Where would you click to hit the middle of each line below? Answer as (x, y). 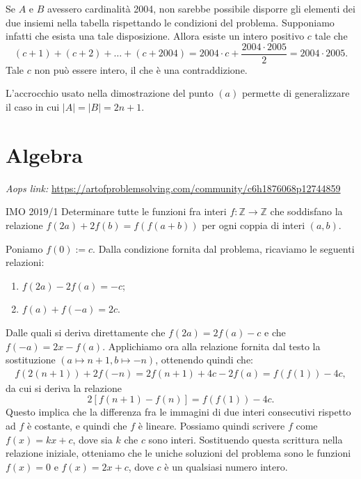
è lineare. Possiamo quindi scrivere (211, 425)
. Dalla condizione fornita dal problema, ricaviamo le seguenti (224, 248)
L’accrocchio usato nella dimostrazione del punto (110, 93)
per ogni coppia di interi (254, 225)
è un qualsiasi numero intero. (226, 466)
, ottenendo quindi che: (204, 360)
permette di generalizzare (296, 93)
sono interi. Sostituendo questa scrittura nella (246, 439)
